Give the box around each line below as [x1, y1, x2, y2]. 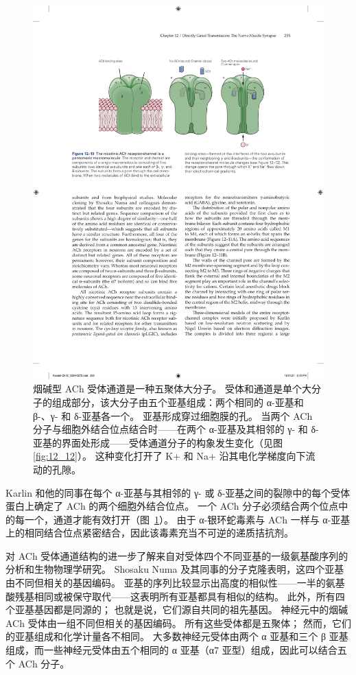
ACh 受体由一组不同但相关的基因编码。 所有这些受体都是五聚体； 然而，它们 [5, 615, 351, 630]
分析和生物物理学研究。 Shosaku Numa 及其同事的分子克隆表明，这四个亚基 [5, 562, 344, 576]
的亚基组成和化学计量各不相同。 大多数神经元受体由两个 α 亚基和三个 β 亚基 [5, 629, 348, 643]
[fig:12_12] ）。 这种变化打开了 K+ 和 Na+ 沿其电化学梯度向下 [33, 449, 306, 463]
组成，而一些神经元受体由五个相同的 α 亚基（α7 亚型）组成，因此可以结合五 [5, 643, 347, 657]
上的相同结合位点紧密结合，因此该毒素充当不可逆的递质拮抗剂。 [5, 525, 294, 540]
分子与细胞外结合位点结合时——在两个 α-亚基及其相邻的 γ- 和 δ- [33, 422, 319, 436]
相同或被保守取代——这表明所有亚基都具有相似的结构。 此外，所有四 [34, 589, 345, 603]
